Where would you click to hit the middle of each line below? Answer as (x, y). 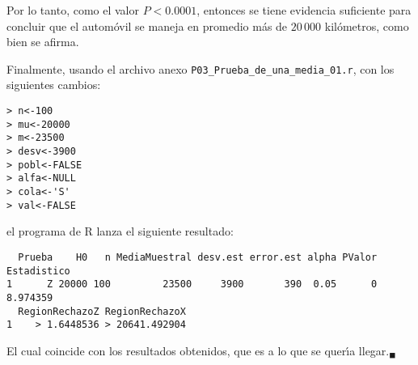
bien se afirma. (43, 42)
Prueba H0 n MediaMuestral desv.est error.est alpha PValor (198, 257)
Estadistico (38, 271)
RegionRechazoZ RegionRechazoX (102, 311)
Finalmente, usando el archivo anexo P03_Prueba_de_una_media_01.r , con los (201, 68)
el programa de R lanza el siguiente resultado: (120, 231)
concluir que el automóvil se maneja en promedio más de (147, 25)
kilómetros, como (367, 25)
